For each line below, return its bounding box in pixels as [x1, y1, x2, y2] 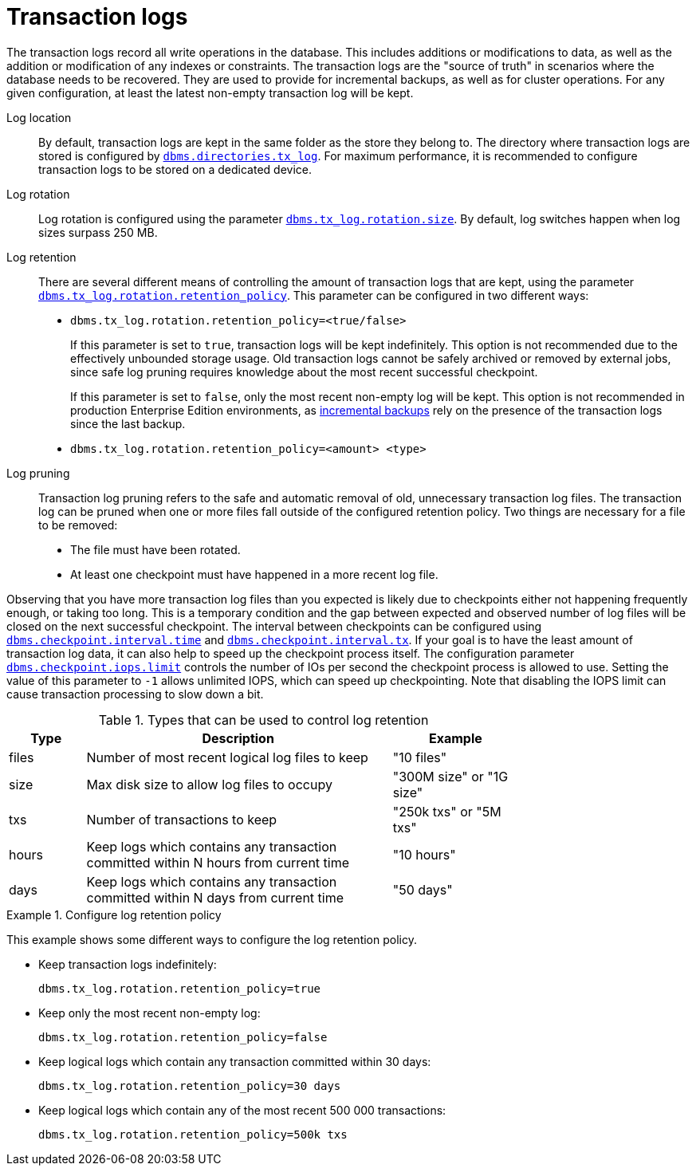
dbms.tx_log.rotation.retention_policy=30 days [38, 1079, 341, 1092]
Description [202, 730, 274, 746]
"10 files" [392, 749, 447, 765]
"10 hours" [392, 846, 456, 863]
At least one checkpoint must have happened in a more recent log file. [70, 567, 438, 581]
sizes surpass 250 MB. [38, 225, 158, 239]
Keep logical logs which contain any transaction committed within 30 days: [38, 1054, 431, 1068]
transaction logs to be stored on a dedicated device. [38, 162, 313, 176]
